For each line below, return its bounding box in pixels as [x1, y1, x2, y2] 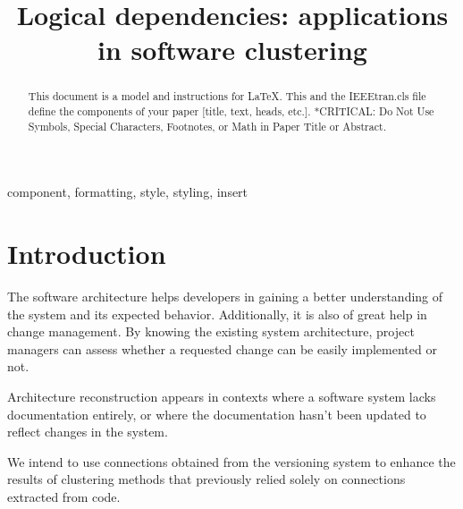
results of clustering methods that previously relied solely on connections [7, 470, 406, 488]
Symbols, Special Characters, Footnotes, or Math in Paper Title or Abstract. [28, 118, 386, 133]
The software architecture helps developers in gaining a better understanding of [7, 287, 443, 306]
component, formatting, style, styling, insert [7, 182, 248, 201]
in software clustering [97, 31, 367, 68]
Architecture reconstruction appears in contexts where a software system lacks [7, 387, 436, 406]
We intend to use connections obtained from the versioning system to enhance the [7, 452, 456, 471]
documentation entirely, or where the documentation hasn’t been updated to [7, 404, 426, 423]
